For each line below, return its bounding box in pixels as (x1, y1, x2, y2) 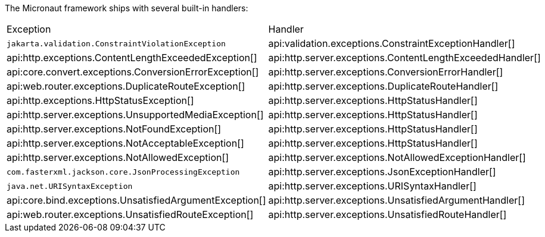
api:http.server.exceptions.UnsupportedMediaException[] (7, 109, 264, 121)
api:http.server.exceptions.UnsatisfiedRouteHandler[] (268, 208, 507, 220)
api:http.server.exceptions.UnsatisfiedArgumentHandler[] (268, 194, 525, 206)
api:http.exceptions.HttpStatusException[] (7, 94, 194, 106)
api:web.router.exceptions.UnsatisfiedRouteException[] (7, 208, 254, 220)
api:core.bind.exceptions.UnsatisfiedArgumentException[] (7, 194, 266, 206)
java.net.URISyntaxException (7, 181, 133, 191)
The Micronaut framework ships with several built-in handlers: (5, 3, 248, 13)
